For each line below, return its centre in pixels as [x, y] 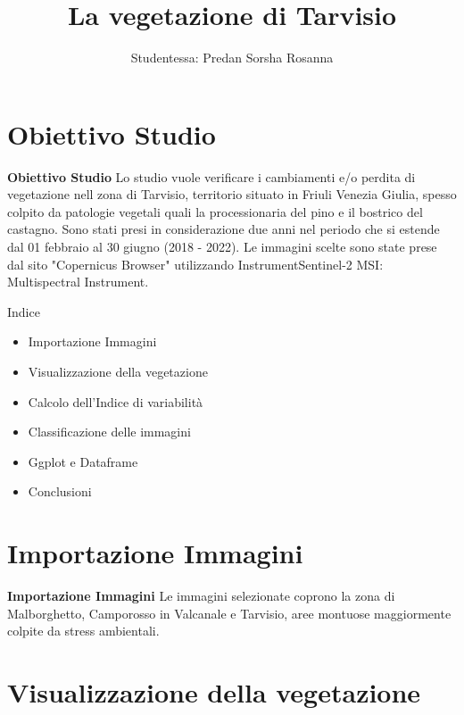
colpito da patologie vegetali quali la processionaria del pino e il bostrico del [215, 211]
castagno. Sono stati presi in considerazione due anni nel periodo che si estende [224, 229]
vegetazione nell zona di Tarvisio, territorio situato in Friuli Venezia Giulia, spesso [232, 194]
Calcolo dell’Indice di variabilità [116, 401]
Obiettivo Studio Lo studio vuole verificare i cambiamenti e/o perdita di [211, 176]
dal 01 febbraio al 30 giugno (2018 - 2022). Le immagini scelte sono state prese [222, 247]
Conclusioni [60, 491]
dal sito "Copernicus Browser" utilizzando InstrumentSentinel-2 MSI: [195, 264]
